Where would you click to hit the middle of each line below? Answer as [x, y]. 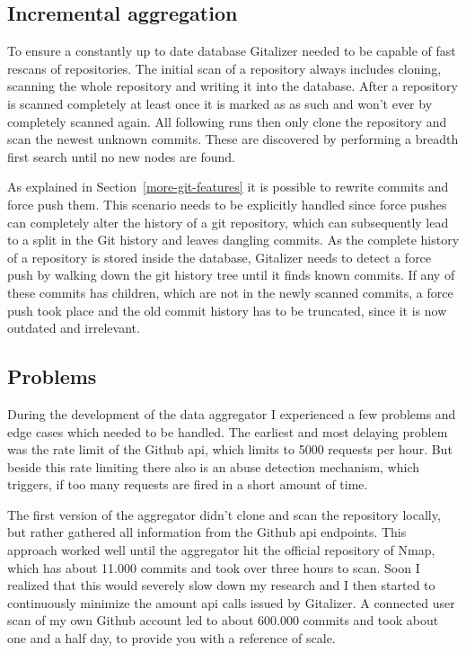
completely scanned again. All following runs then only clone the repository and [227, 121]
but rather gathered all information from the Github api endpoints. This [207, 532]
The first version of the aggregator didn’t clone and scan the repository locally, [224, 514]
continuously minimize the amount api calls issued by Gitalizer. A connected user [231, 602]
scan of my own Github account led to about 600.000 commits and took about [223, 620]
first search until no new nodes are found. [121, 156]
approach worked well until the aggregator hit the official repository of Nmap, [221, 550]
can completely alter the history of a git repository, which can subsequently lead [228, 222]
